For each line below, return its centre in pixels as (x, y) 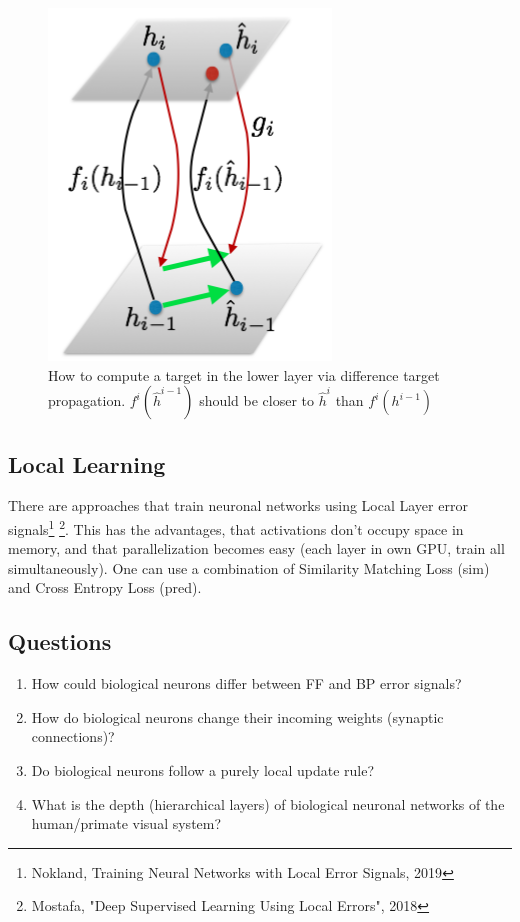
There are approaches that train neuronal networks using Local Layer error (238, 505)
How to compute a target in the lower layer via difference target (244, 374)
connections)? (73, 736)
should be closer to (257, 400)
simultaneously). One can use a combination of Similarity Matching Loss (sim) (249, 567)
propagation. (87, 400)
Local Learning (87, 463)
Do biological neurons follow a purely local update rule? (203, 770)
